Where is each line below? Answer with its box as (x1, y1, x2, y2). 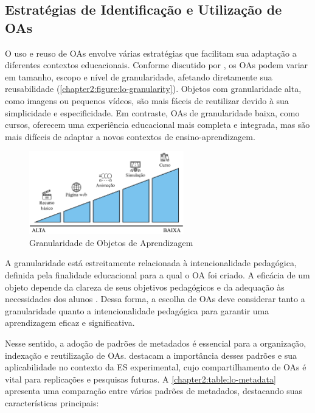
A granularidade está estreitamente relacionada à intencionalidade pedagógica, (5, 256, 297, 269)
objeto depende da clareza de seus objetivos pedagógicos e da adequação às (5, 280, 285, 293)
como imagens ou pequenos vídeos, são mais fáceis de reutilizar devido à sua (5, 94, 289, 107)
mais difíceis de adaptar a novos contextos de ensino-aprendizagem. (5, 130, 255, 143)
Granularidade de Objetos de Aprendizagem (29, 236, 193, 249)
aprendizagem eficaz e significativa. (5, 316, 135, 329)
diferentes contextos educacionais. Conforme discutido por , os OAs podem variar (5, 58, 308, 71)
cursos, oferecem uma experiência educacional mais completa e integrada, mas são (5, 118, 310, 131)
